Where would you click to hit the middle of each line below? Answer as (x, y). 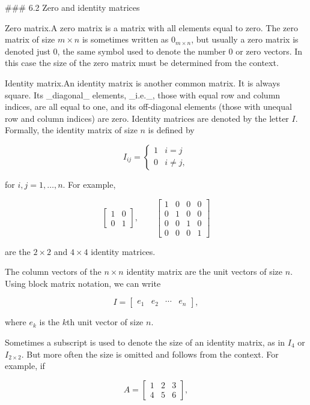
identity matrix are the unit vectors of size (205, 271)
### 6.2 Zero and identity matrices (72, 7)
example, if (25, 366)
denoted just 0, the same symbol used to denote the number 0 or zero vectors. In (154, 51)
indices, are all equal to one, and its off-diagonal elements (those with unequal (148, 106)
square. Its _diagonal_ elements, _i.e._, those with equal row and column (143, 94)
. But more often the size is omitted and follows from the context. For (150, 354)
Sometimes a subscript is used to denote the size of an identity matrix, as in (145, 342)
